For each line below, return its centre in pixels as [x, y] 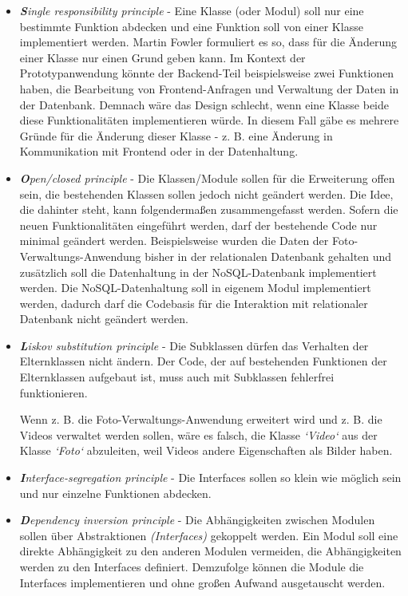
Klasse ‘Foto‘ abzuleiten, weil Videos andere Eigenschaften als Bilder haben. [206, 450]
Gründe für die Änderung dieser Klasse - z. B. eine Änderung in [176, 135]
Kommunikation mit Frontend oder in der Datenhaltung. [159, 151]
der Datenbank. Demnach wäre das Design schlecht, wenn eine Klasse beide [204, 104]
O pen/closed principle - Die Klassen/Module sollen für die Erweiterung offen [207, 178]
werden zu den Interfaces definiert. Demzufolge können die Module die [192, 566]
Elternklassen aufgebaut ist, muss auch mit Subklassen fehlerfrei [177, 377]
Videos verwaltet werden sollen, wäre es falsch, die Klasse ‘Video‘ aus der [198, 434]
